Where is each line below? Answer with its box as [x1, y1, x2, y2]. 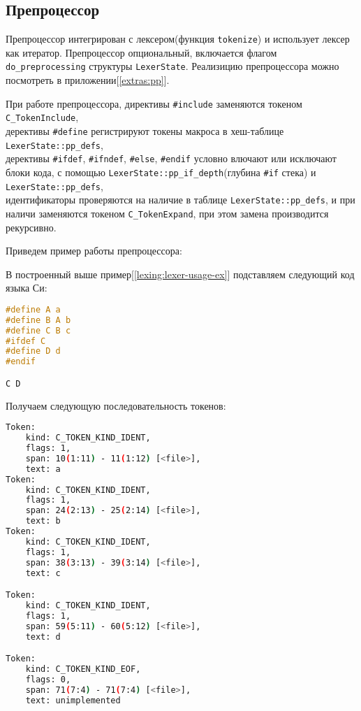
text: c [25, 568, 61, 578]
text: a [25, 464, 61, 474]
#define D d [6, 346, 61, 357]
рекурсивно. [6, 220, 57, 234]
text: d [25, 631, 61, 642]
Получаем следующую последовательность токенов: [6, 398, 226, 412]
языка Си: [6, 280, 47, 295]
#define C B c [6, 325, 71, 336]
